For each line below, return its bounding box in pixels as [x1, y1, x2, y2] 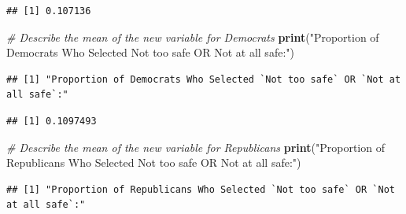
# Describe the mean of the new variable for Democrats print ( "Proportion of [6, 28, 379, 45]
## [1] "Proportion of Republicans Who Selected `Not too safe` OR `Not [6, 183, 395, 195]
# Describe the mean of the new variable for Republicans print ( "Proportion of [6, 138, 385, 155]
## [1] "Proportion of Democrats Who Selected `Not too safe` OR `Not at [6, 73, 401, 85]
